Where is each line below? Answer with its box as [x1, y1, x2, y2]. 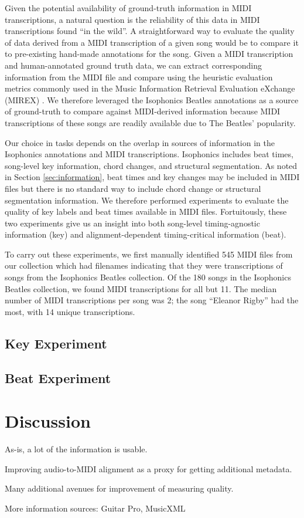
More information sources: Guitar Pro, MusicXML [5, 502, 186, 514]
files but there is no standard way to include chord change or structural [5, 182, 261, 194]
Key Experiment [5, 334, 107, 352]
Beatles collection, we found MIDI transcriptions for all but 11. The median [5, 282, 277, 294]
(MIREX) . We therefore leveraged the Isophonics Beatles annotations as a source [5, 93, 299, 106]
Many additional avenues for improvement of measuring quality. [5, 482, 234, 495]
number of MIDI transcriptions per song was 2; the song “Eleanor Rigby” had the [5, 294, 299, 306]
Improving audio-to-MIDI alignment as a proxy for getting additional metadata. [5, 462, 292, 475]
